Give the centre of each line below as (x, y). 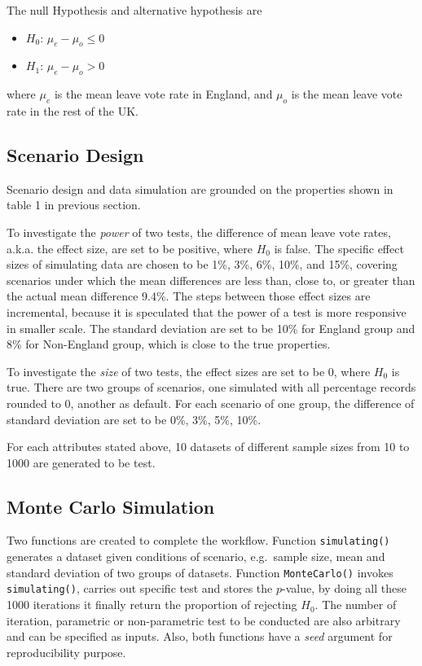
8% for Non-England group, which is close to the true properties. (169, 344)
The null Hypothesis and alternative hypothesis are (134, 10)
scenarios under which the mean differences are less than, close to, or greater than (211, 280)
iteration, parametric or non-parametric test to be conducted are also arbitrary (204, 620)
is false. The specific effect (339, 248)
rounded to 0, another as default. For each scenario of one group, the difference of (211, 403)
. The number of (356, 605)
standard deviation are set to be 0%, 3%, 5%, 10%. (134, 419)
